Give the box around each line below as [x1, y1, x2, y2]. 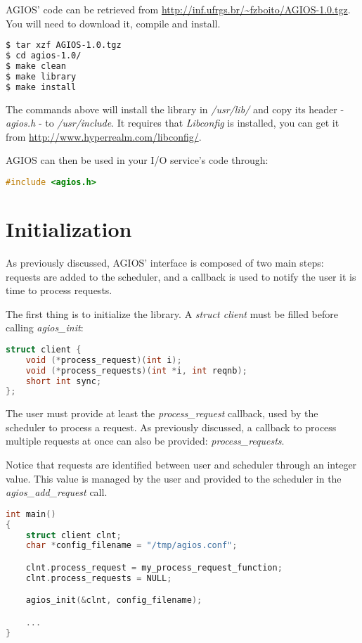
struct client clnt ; [25, 530, 122, 540]
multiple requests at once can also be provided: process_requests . [6, 433, 285, 448]
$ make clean [6, 61, 66, 71]
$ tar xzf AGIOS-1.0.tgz [6, 40, 122, 51]
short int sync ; [25, 376, 102, 386]
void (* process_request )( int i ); [25, 355, 182, 365]
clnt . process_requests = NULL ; [25, 573, 172, 583]
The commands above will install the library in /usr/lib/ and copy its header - [6, 101, 344, 116]
